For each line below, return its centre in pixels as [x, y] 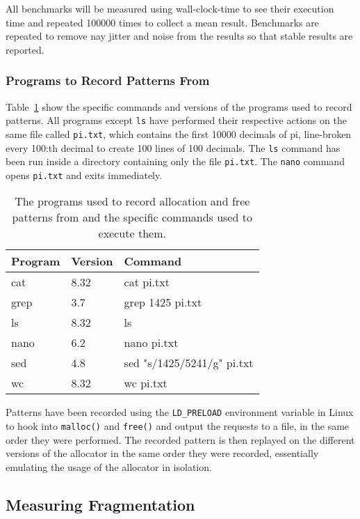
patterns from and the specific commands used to [132, 217]
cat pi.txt [147, 282]
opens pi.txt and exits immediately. [84, 175]
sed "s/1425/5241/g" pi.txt [189, 363]
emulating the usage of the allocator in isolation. [109, 466]
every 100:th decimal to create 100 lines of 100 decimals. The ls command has [173, 147]
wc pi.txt [146, 383]
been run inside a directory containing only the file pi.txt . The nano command [175, 161]
